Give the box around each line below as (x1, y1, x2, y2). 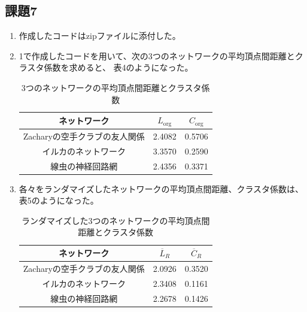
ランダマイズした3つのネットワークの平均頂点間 (21, 214, 210, 226)
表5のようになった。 (19, 194, 99, 207)
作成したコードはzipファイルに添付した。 (19, 29, 181, 42)
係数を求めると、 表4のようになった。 (44, 61, 193, 74)
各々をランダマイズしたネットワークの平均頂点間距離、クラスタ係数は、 (19, 182, 304, 195)
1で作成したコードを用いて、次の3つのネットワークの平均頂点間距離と (19, 49, 295, 62)
